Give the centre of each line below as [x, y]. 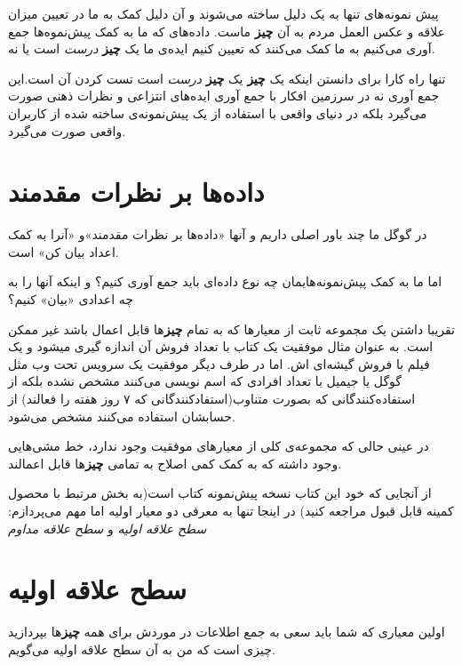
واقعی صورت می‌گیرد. [67, 130]
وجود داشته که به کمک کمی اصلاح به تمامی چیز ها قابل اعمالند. [175, 463]
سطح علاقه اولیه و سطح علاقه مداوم [108, 528]
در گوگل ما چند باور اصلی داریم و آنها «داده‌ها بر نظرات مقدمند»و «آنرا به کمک [218, 234]
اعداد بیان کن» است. [64, 251]
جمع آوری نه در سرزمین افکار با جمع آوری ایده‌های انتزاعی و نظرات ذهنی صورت [224, 96]
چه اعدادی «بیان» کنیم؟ [71, 299]
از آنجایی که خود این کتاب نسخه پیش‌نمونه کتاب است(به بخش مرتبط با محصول [220, 493]
